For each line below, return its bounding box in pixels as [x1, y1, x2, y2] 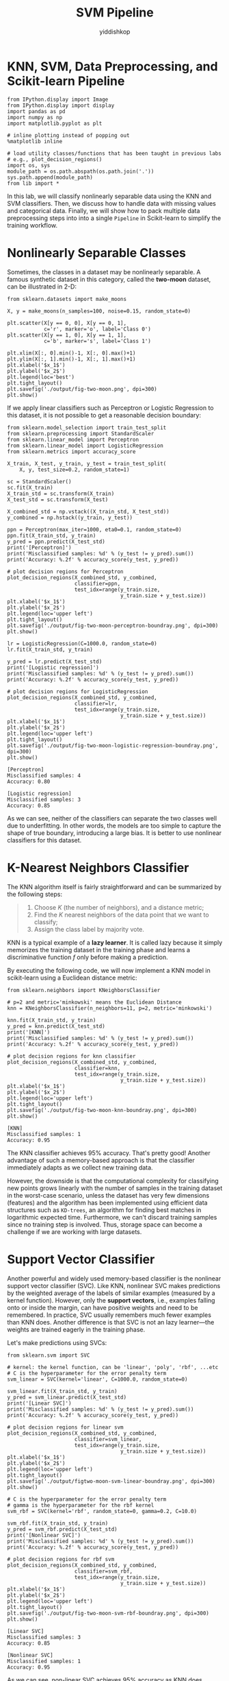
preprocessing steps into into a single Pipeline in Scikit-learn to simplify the [7, 214, 221, 222]
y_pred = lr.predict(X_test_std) [7, 658, 103, 665]
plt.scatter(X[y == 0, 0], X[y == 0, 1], [7, 319, 127, 326]
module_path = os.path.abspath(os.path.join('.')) [7, 168, 154, 175]
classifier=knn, [74, 1065, 121, 1072]
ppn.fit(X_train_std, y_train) [7, 532, 96, 539]
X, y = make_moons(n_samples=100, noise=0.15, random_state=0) [7, 307, 191, 315]
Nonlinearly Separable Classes [7, 245, 187, 261]
